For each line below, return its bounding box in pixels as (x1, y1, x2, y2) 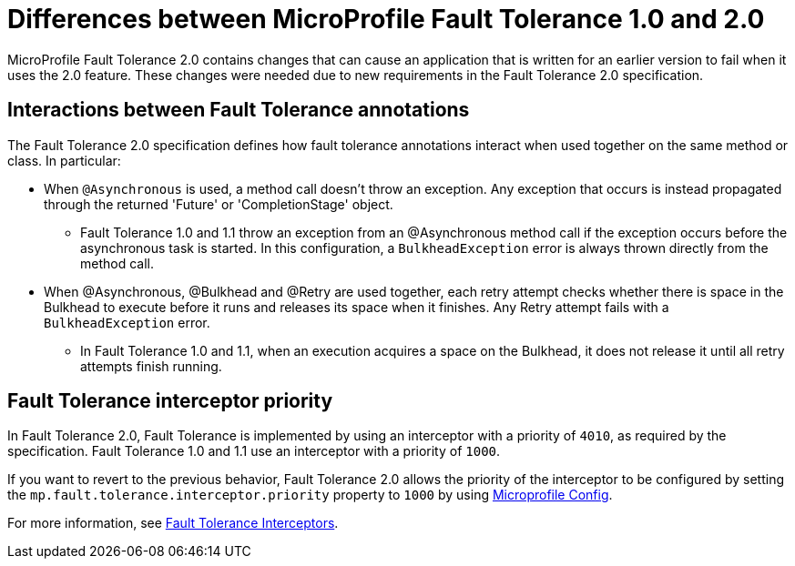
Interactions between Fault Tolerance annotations (7, 98, 470, 122)
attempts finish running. (80, 358, 222, 374)
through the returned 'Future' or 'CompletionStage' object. (44, 196, 393, 212)
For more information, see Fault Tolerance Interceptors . (7, 515, 339, 531)
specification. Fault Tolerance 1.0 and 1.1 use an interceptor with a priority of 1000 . (7, 443, 501, 460)
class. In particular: (7, 152, 121, 168)
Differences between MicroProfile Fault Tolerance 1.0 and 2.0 (7, 4, 765, 35)
